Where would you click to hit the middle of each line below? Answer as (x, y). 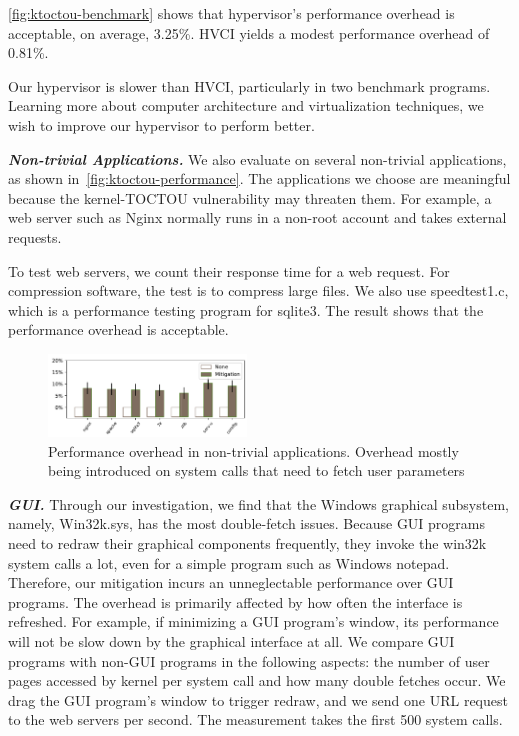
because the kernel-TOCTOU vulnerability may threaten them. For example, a (250, 197)
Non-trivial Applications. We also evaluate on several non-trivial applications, (257, 158)
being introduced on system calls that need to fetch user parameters (256, 470)
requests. (35, 236)
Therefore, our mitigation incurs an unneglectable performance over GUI (231, 582)
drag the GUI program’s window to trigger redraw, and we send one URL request (258, 699)
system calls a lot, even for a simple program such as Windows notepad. (229, 562)
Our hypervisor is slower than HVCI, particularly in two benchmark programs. (249, 85)
